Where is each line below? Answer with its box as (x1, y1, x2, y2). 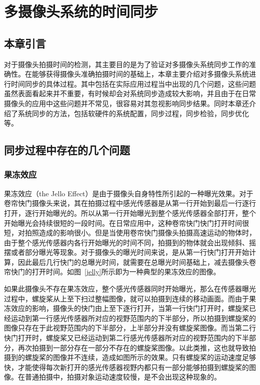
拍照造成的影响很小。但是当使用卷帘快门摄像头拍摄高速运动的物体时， (24, 227, 256, 238)
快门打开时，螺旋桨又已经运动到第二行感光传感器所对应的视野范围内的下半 (4, 332, 249, 343)
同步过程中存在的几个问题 (4, 142, 130, 158)
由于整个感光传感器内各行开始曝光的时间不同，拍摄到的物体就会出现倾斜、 (4, 237, 249, 247)
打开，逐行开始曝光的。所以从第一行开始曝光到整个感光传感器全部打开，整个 (4, 207, 256, 218)
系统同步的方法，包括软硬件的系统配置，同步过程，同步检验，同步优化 (17, 108, 249, 118)
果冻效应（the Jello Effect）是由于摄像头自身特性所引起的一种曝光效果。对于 (4, 188, 253, 198)
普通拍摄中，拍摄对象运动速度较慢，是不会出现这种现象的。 (24, 371, 221, 382)
